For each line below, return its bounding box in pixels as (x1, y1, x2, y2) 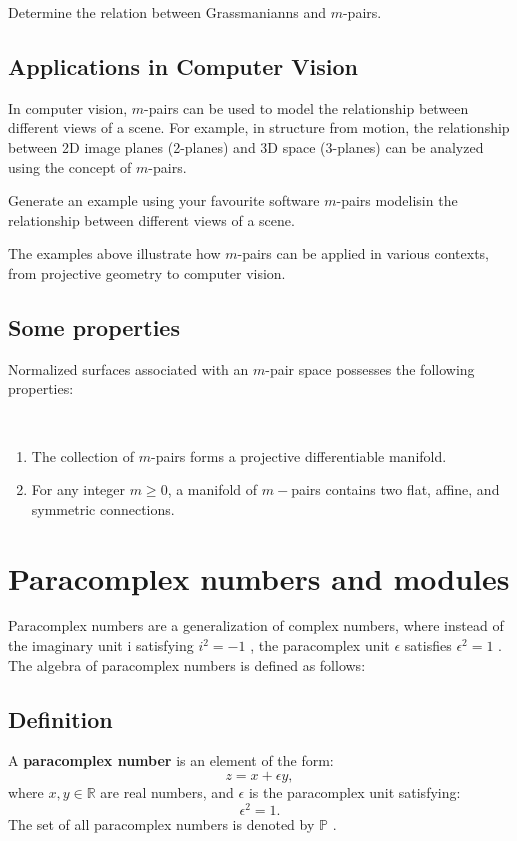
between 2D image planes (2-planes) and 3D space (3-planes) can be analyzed (8, 136, 484, 157)
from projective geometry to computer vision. (8, 262, 286, 283)
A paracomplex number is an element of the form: (8, 750, 334, 771)
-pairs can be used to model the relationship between (144, 97, 469, 118)
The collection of (31, 445, 135, 466)
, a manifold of (167, 479, 258, 500)
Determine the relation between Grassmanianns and (8, 2, 326, 22)
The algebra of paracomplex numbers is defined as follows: (8, 654, 366, 675)
